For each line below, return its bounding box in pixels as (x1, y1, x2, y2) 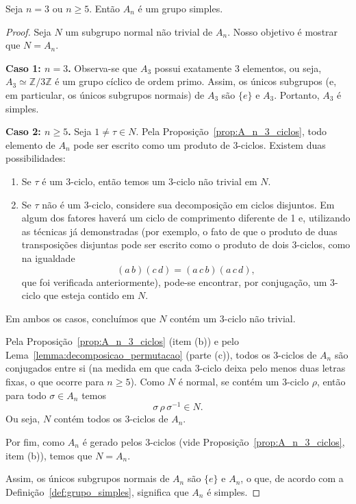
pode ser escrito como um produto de (73, 137, 230, 152)
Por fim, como (5, 434, 65, 448)
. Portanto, (274, 87, 320, 101)
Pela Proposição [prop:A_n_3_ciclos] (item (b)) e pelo (5, 334, 239, 348)
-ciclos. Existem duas (238, 137, 326, 152)
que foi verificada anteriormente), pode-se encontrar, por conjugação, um (21, 274, 327, 289)
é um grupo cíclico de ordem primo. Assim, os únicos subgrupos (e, (55, 74, 337, 88)
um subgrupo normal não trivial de (65, 24, 213, 38)
